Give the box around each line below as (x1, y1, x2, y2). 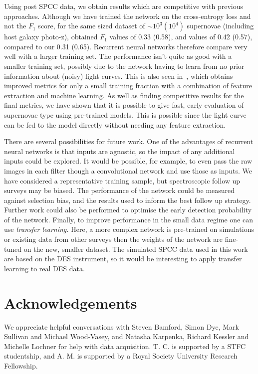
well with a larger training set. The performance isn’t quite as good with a (4, 51, 232, 61)
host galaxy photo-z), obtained (4, 31, 98, 42)
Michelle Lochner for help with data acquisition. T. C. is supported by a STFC (4, 341, 246, 351)
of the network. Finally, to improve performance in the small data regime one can (4, 214, 254, 224)
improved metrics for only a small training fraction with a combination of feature (4, 80, 253, 91)
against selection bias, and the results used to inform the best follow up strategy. (4, 194, 251, 205)
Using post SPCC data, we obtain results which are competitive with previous (4, 1, 244, 11)
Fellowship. (4, 360, 38, 371)
